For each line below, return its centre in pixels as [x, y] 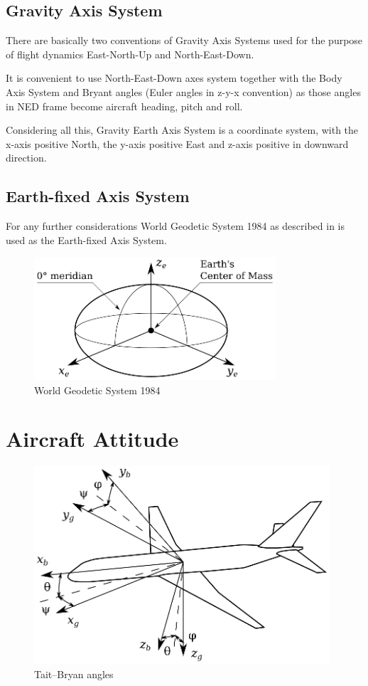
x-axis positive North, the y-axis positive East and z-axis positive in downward [177, 143]
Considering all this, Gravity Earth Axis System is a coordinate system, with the [182, 130]
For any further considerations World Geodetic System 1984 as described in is [175, 226]
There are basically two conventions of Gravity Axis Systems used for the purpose [184, 40]
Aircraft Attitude [92, 439]
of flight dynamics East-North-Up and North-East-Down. [130, 54]
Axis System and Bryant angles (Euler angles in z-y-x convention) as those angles [183, 91]
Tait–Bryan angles [74, 674]
